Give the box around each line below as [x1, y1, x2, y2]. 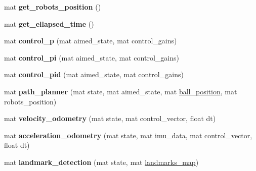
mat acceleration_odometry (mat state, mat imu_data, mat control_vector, [4, 130, 252, 140]
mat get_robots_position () [4, 2, 101, 12]
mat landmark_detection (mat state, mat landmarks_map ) [4, 156, 199, 167]
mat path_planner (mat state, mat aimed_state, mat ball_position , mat [4, 86, 237, 96]
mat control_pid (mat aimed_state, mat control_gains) [4, 69, 184, 80]
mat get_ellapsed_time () [4, 18, 94, 29]
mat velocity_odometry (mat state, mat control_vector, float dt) [4, 113, 216, 124]
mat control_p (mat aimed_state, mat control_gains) [4, 35, 177, 46]
